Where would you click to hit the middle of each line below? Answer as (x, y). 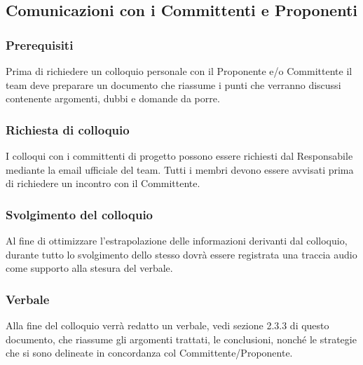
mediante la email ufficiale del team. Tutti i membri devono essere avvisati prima (180, 169)
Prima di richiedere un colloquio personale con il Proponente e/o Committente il (179, 71)
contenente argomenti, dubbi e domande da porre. (113, 98)
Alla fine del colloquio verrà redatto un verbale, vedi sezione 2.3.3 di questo (167, 325)
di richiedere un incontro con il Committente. (103, 183)
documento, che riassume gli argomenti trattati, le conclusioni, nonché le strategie (181, 339)
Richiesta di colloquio (68, 129)
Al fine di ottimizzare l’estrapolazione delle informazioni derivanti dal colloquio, (177, 240)
